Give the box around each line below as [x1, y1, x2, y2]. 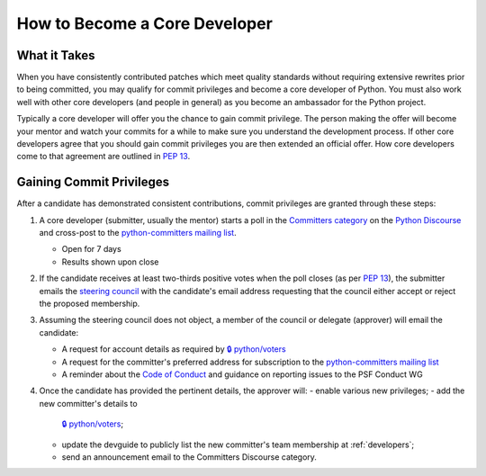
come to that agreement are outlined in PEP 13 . [16, 151, 191, 162]
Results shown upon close [61, 256, 159, 267]
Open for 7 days [61, 244, 121, 255]
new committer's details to [39, 398, 139, 409]
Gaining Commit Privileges [16, 175, 170, 190]
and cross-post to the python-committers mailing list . [39, 228, 238, 238]
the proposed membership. [39, 298, 140, 310]
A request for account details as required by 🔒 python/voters [61, 344, 287, 355]
